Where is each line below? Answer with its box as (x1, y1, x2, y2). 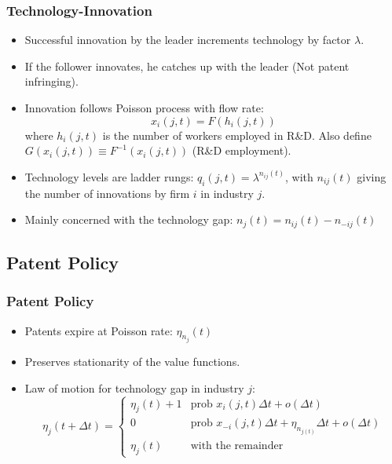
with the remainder (190, 440, 284, 451)
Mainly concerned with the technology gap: (24, 211, 233, 228)
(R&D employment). (192, 142, 291, 159)
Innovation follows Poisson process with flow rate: (24, 100, 264, 115)
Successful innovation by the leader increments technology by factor (24, 31, 351, 48)
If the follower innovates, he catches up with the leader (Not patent (24, 57, 350, 74)
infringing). (24, 73, 79, 90)
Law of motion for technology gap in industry (24, 379, 244, 396)
